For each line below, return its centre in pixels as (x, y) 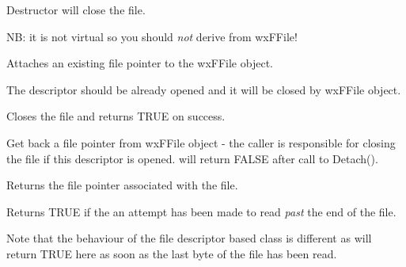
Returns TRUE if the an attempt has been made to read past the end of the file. (201, 211)
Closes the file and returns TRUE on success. (116, 116)
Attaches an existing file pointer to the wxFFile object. (140, 63)
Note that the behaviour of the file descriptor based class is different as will (189, 238)
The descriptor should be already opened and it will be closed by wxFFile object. (204, 89)
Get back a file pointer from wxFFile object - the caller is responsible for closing (201, 142)
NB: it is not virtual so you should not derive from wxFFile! (152, 36)
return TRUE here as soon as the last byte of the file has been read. (172, 253)
